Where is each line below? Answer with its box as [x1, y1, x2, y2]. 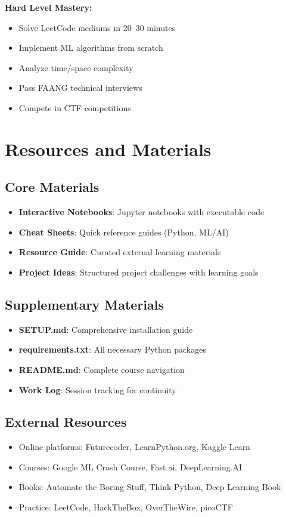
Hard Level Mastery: [5, 1, 92, 13]
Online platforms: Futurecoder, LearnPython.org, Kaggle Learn [18, 440, 250, 453]
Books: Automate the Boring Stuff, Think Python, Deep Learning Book [18, 481, 281, 493]
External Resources [5, 412, 127, 431]
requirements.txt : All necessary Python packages [18, 343, 206, 356]
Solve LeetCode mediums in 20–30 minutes [18, 21, 176, 33]
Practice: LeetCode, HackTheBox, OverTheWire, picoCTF [18, 501, 233, 513]
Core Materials [5, 178, 100, 196]
